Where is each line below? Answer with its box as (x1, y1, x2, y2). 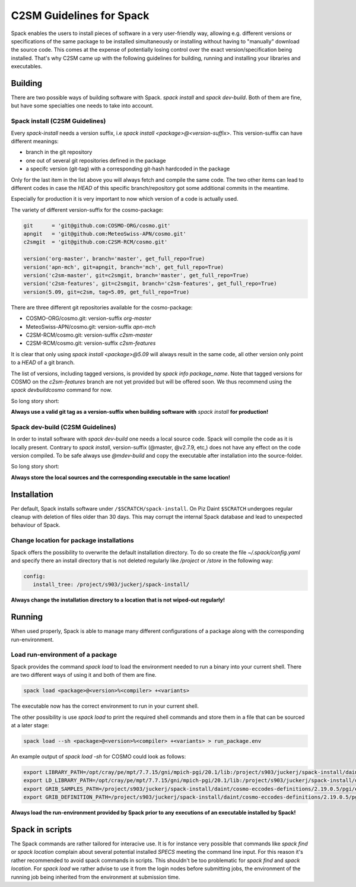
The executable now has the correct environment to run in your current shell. (11, 702, 199, 709)
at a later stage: (11, 721, 49, 728)
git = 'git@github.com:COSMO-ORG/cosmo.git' (23, 222, 171, 229)
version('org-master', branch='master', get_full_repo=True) (23, 255, 205, 262)
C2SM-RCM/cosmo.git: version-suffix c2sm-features (26, 340, 156, 347)
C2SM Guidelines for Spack (11, 9, 150, 22)
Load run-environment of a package (11, 651, 117, 659)
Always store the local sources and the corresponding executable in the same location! (11, 474, 231, 481)
